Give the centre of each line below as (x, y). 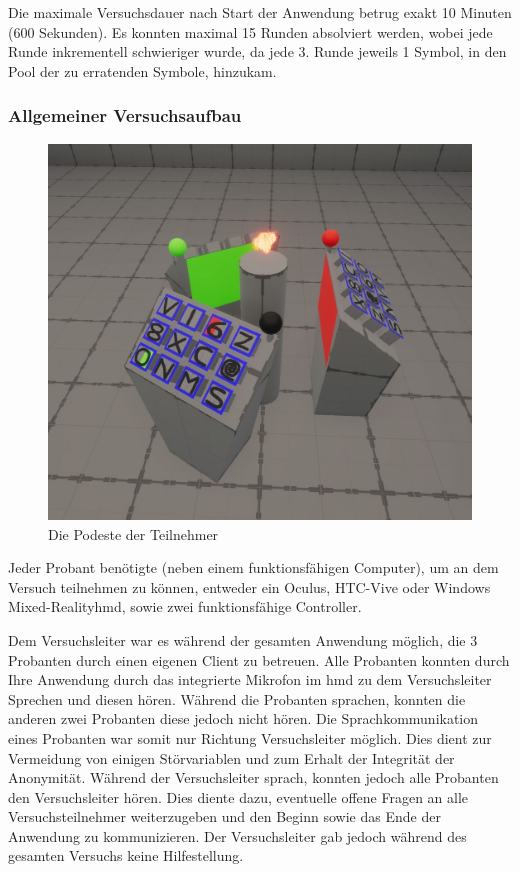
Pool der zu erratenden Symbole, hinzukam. (142, 70)
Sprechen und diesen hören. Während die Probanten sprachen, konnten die (237, 698)
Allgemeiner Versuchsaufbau (125, 115)
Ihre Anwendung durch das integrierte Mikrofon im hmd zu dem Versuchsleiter (250, 679)
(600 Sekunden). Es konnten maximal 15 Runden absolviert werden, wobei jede (250, 31)
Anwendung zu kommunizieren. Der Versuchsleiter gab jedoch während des (237, 835)
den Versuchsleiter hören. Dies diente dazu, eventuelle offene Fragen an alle (238, 796)
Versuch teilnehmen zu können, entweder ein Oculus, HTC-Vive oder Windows (249, 586)
